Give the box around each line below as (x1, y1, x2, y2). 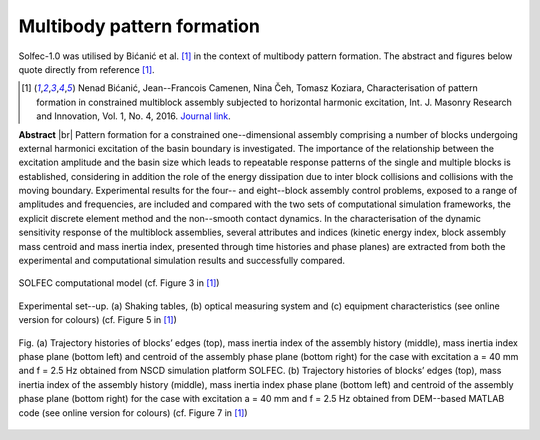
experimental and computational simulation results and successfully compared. (18, 255, 345, 267)
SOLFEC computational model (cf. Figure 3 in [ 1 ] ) (18, 277, 220, 289)
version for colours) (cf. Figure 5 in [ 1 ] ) (18, 314, 177, 326)
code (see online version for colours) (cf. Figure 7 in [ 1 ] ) (18, 406, 249, 419)
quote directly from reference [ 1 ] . (18, 63, 155, 75)
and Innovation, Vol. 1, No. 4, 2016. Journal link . (36, 110, 232, 122)
